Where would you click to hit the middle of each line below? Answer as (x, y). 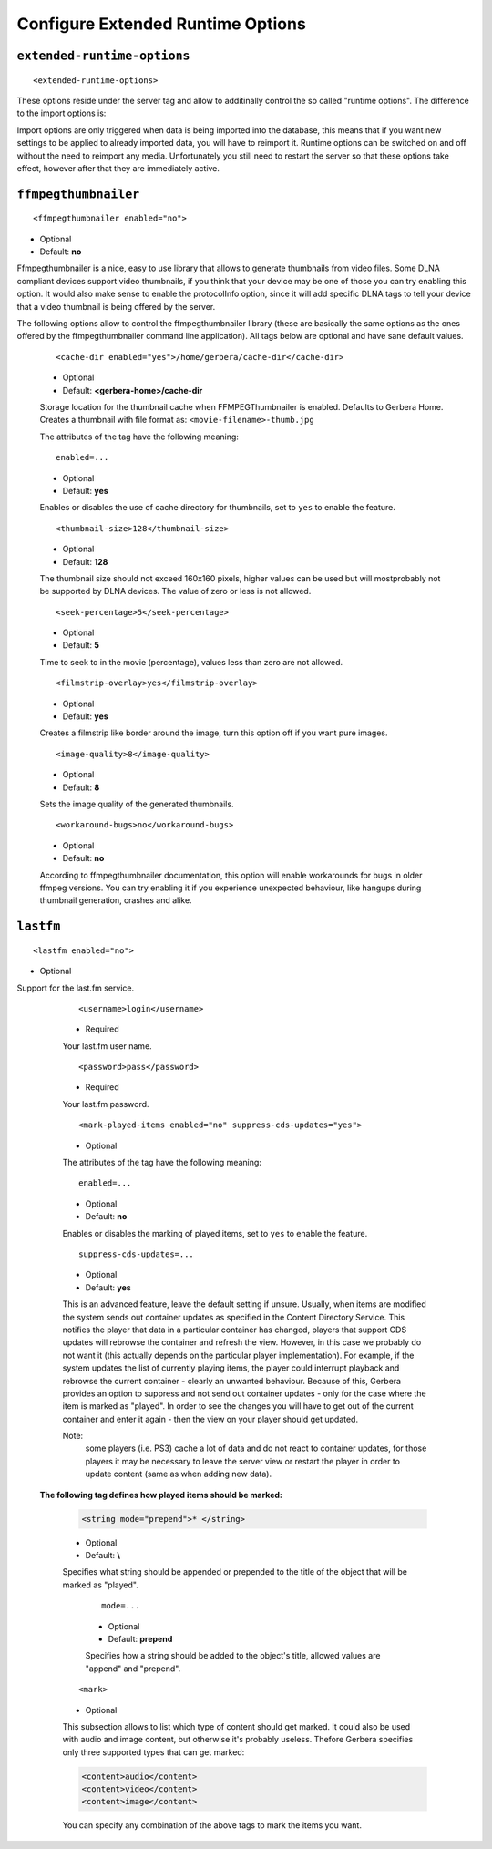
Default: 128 (85, 561)
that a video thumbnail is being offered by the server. (116, 306)
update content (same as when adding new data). (179, 1474)
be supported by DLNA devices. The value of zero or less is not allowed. (175, 591)
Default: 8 (81, 787)
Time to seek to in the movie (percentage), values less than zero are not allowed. (191, 662)
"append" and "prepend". (133, 1669)
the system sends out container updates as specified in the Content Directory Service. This (234, 1317)
